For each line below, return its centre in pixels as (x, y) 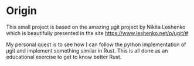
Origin (21, 11)
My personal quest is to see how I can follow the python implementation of (96, 44)
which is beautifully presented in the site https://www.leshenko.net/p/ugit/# (97, 33)
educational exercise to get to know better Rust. (64, 57)
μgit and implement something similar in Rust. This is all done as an (87, 50)
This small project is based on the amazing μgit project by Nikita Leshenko (96, 27)
